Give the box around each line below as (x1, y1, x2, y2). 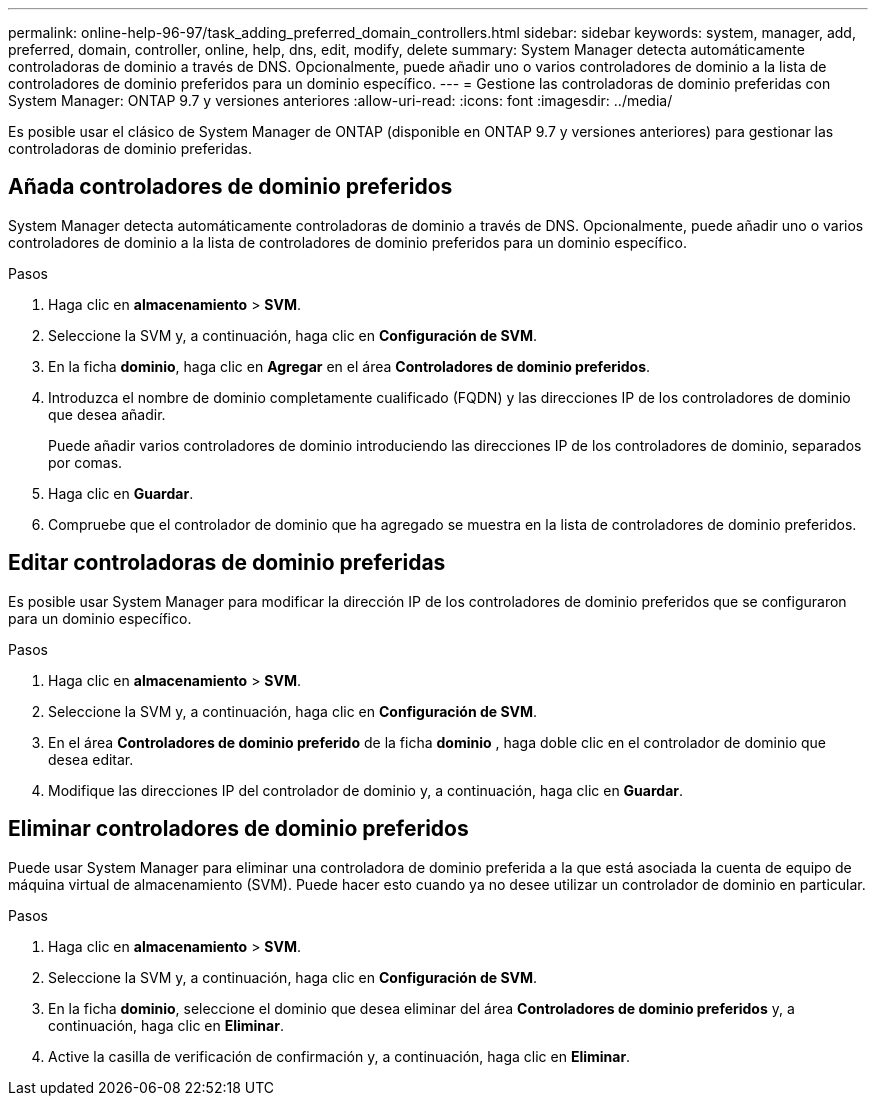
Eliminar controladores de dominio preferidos (8, 816, 469, 842)
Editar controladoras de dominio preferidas (8, 550, 446, 576)
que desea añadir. (48, 405, 166, 423)
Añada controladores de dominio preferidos (8, 174, 453, 200)
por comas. (48, 453, 123, 471)
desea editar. (48, 750, 134, 768)
